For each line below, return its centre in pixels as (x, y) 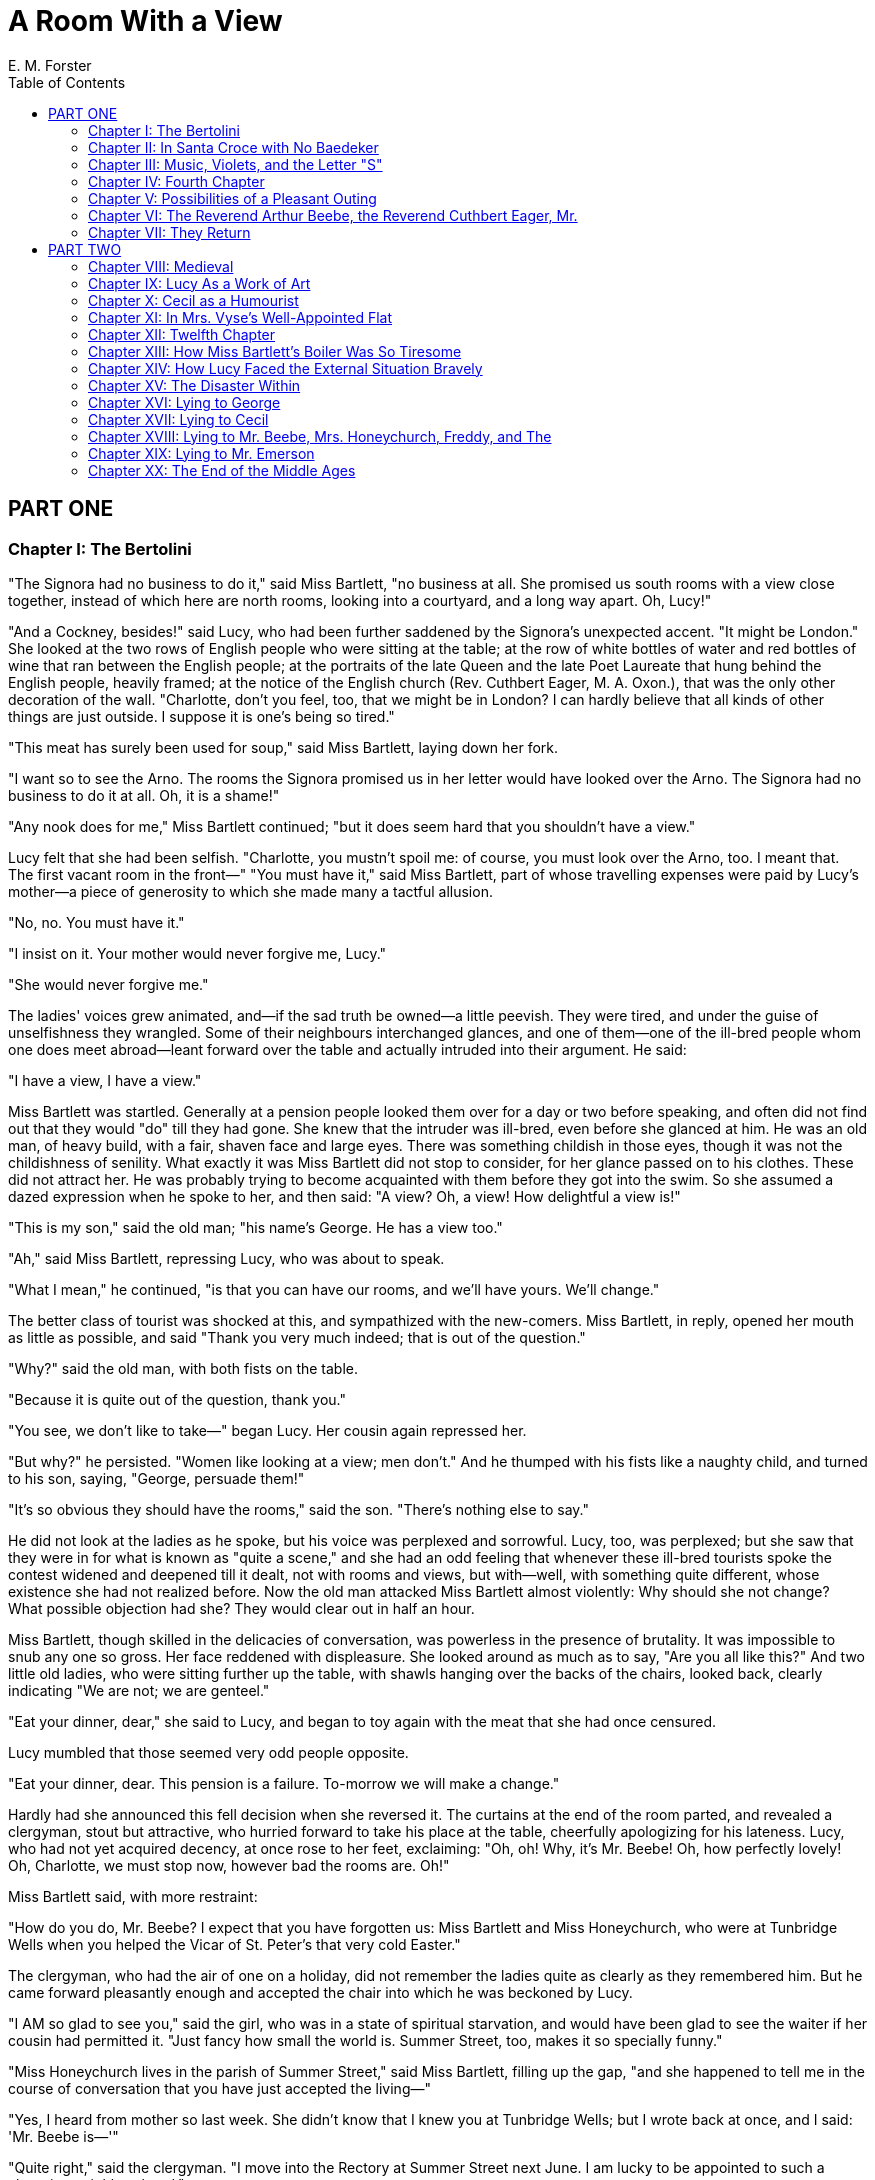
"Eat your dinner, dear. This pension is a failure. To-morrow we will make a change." (284, 1783)
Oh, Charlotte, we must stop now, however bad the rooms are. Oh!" (229, 1865)
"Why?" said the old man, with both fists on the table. (183, 1368)
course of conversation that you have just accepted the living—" (219, 2088)
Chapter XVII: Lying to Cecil (178, 419)
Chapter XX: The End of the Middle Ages (222, 470)
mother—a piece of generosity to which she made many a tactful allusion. (250, 891)
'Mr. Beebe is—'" (63, 2136)
